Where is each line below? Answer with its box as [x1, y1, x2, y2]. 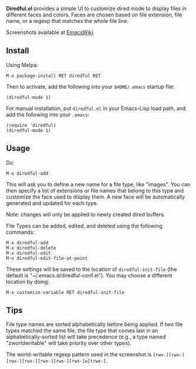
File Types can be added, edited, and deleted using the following [6, 222, 163, 229]
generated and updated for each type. [6, 199, 99, 206]
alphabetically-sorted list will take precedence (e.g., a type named [6, 333, 166, 340]
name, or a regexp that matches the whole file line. [6, 18, 129, 24]
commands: [6, 229, 35, 236]
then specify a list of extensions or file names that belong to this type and [6, 187, 184, 194]
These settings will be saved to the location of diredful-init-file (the [6, 266, 177, 273]
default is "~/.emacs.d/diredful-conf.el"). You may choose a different [6, 271, 173, 279]
